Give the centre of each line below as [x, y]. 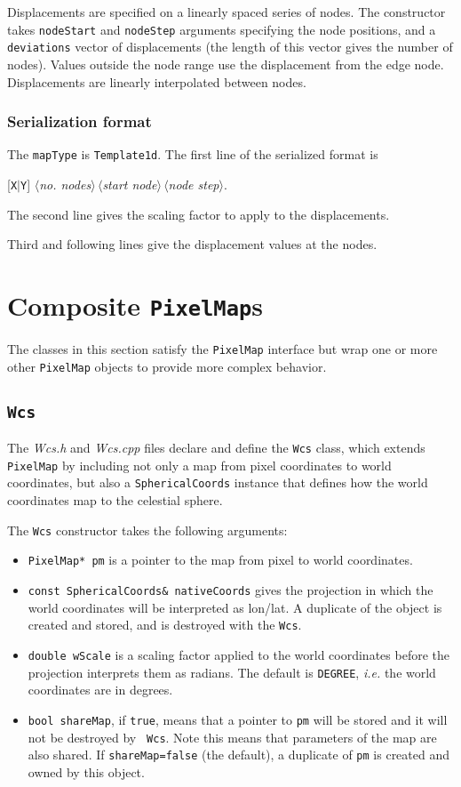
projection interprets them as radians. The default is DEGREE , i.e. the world [232, 672]
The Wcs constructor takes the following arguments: [147, 530]
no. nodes [65, 184]
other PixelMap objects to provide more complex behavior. [167, 366]
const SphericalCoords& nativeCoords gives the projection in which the [230, 590]
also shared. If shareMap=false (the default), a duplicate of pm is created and [239, 755]
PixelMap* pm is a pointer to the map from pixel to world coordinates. [220, 560]
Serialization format [79, 121]
